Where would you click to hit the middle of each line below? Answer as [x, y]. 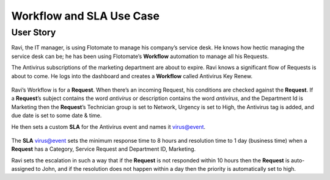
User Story [34, 32]
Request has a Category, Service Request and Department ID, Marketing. [104, 149]
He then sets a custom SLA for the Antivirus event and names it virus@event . [108, 127]
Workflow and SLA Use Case [86, 16]
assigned [23, 169]
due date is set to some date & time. [57, 115]
